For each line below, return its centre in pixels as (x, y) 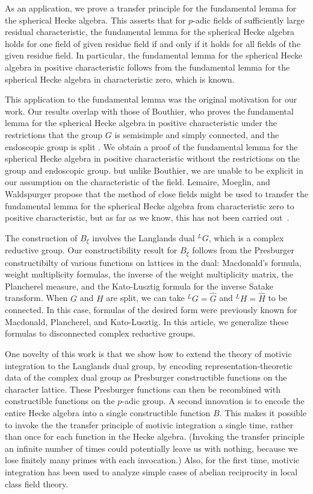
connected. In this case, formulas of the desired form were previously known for (151, 310)
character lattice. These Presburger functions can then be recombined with (143, 389)
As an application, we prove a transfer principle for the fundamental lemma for (151, 8)
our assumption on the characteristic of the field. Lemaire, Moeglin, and (138, 182)
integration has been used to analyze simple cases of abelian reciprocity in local (151, 471)
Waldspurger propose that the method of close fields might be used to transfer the (156, 193)
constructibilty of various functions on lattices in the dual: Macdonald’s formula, (153, 262)
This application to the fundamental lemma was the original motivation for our (151, 99)
